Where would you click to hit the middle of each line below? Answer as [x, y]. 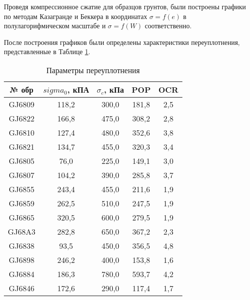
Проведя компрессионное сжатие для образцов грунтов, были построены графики [125, 6]
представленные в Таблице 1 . [47, 51]
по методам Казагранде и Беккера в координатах [76, 16]
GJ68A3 [22, 231]
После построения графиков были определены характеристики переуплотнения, [122, 42]
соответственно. [168, 26]
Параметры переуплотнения [93, 70]
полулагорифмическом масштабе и [55, 26]
